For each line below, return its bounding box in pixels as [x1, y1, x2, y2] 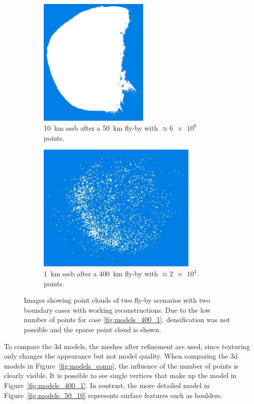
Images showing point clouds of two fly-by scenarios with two [24, 295, 210, 305]
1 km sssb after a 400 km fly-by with [44, 268, 158, 279]
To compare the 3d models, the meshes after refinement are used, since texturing [4, 341, 250, 351]
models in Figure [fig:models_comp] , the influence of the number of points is [4, 360, 239, 371]
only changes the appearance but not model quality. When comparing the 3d [4, 351, 238, 361]
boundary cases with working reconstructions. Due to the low [24, 304, 211, 315]
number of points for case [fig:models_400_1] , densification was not [24, 314, 230, 325]
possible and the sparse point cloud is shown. [24, 324, 161, 334]
